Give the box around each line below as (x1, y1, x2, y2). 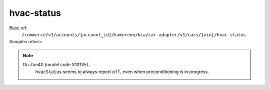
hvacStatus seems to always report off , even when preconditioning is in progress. (35, 69, 209, 75)
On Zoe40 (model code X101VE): (22, 62, 90, 68)
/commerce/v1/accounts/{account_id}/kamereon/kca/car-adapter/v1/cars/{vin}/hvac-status (21, 32, 246, 37)
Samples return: (9, 39, 42, 45)
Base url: (9, 25, 27, 31)
